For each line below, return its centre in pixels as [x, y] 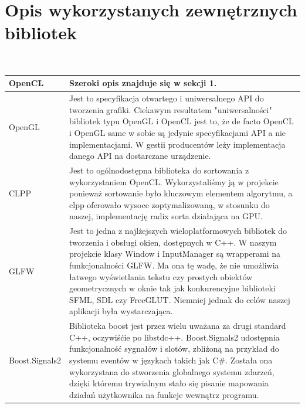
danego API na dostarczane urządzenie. [140, 156]
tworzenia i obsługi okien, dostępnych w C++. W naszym [173, 242]
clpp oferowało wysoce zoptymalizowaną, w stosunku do [170, 204]
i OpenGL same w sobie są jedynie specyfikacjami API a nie [178, 133]
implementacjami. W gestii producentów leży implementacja [177, 144]
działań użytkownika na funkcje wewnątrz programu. [164, 394]
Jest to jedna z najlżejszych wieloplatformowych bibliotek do [178, 231]
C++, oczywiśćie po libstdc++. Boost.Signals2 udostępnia [174, 337]
